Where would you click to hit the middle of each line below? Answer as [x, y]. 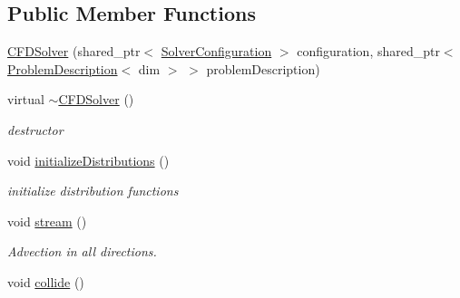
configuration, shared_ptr [368, 51]
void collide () [46, 281]
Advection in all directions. [82, 251]
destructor [35, 129]
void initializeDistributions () [88, 160]
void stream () [47, 221]
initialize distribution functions [93, 191]
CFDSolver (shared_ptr [74, 51]
